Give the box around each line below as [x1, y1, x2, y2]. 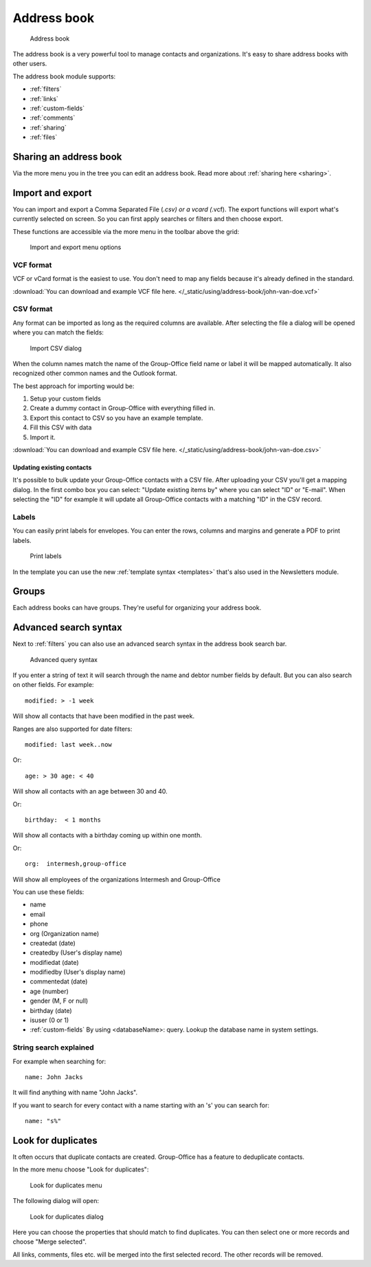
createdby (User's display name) [30, 948, 123, 957]
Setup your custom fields [30, 394, 101, 403]
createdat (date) [30, 939, 76, 947]
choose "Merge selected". [12, 1237, 87, 1246]
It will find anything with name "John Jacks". [12, 1088, 138, 1097]
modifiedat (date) [30, 958, 79, 966]
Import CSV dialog [30, 344, 82, 352]
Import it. [30, 433, 56, 441]
